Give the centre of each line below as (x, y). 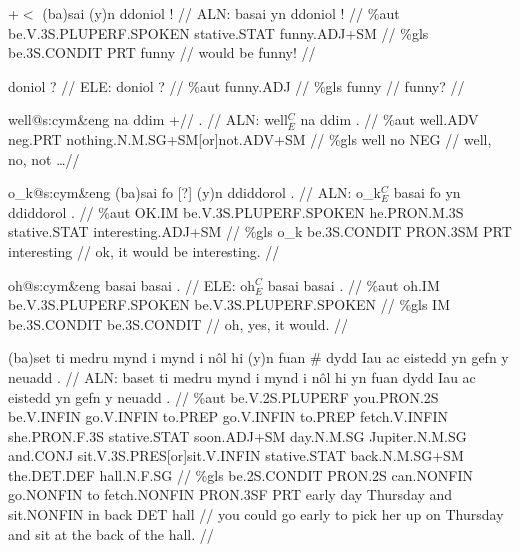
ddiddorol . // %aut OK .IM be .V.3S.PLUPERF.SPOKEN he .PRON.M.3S (236, 211)
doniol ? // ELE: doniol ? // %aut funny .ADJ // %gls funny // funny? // (236, 85)
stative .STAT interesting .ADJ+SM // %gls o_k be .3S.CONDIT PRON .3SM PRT (260, 231)
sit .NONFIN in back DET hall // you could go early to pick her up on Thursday (256, 514)
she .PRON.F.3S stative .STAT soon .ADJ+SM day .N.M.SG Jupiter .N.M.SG (237, 435)
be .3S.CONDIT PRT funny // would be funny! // (162, 52)
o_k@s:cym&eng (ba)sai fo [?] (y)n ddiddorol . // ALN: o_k (194, 192)
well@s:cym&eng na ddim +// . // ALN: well (148, 119)
